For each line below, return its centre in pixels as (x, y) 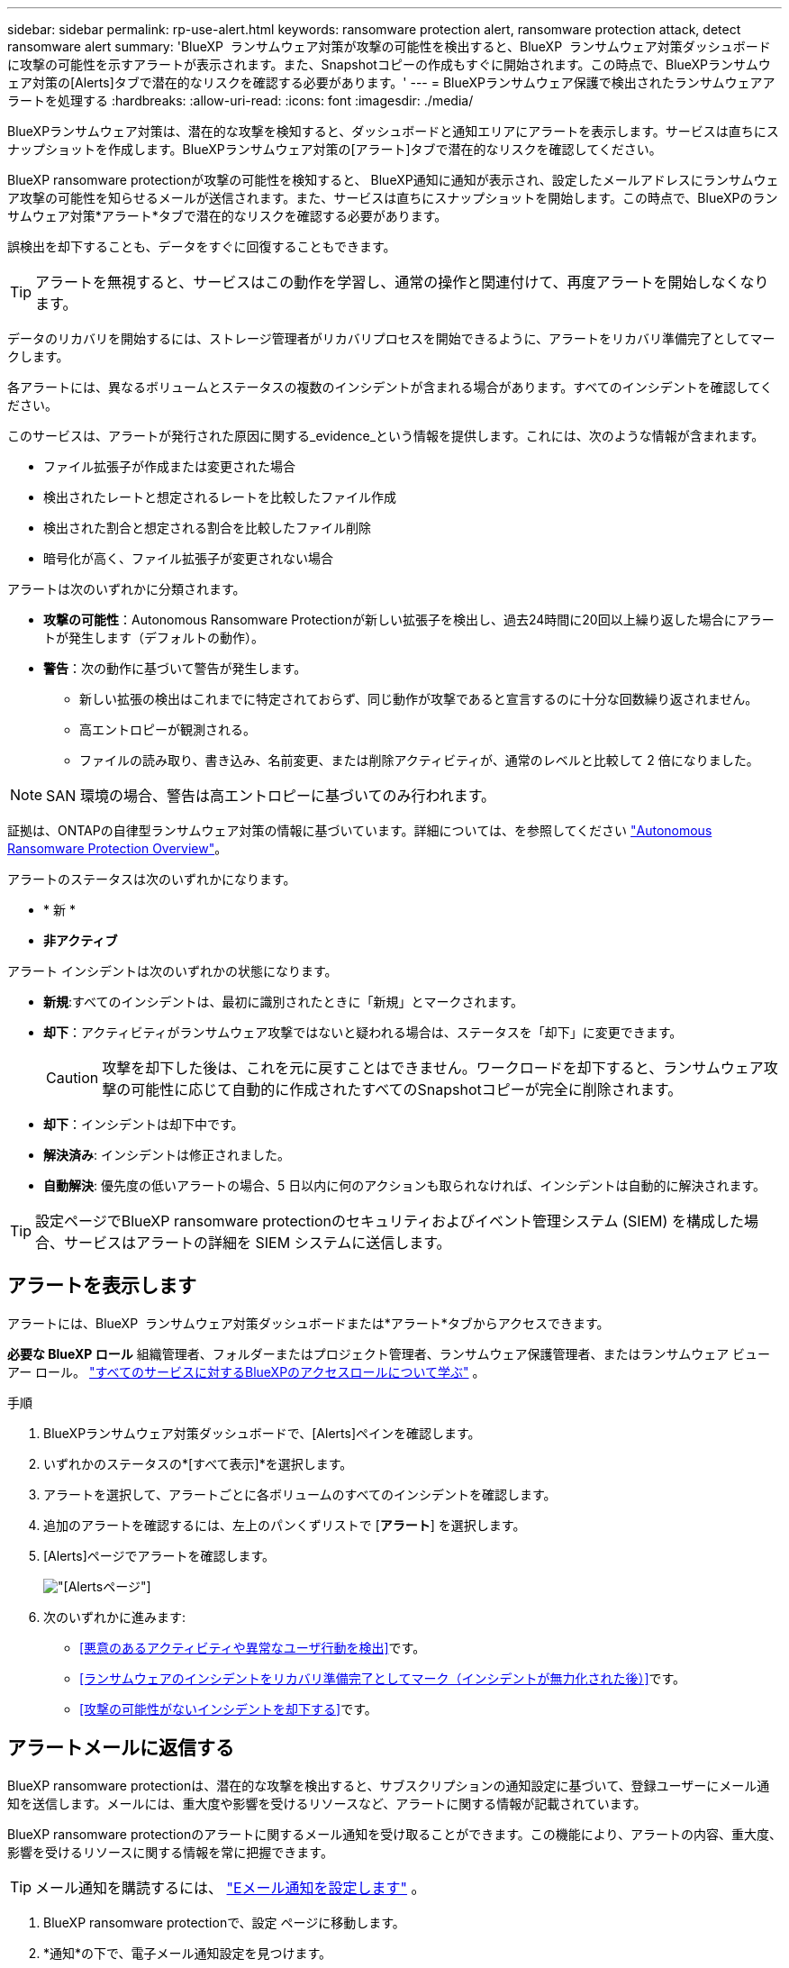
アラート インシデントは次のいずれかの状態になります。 (172, 971)
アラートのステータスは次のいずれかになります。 (152, 879)
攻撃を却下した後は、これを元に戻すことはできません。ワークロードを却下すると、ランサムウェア (433, 1068)
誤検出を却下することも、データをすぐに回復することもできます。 (202, 246)
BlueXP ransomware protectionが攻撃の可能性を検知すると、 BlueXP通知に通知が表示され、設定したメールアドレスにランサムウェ (393, 180)
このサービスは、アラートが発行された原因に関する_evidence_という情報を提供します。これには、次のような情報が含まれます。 (386, 436)
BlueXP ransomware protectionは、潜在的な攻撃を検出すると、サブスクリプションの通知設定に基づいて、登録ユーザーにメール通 (389, 1785)
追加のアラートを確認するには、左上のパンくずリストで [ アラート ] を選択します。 (285, 1525)
